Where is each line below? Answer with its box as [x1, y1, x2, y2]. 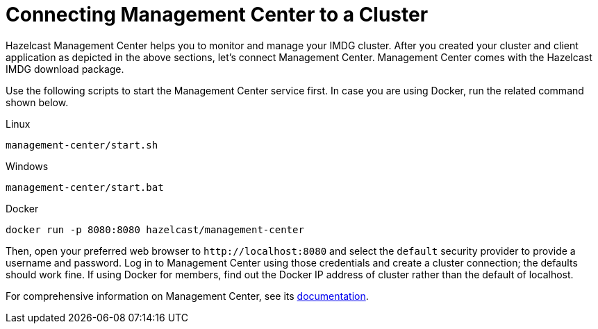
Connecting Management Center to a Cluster [6, 3, 429, 26]
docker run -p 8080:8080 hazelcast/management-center [6, 223, 304, 235]
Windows [6, 160, 49, 172]
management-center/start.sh [6, 139, 158, 151]
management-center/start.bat [6, 181, 164, 193]
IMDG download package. [6, 62, 124, 75]
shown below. [6, 96, 69, 108]
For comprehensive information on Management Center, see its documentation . [6, 289, 369, 302]
